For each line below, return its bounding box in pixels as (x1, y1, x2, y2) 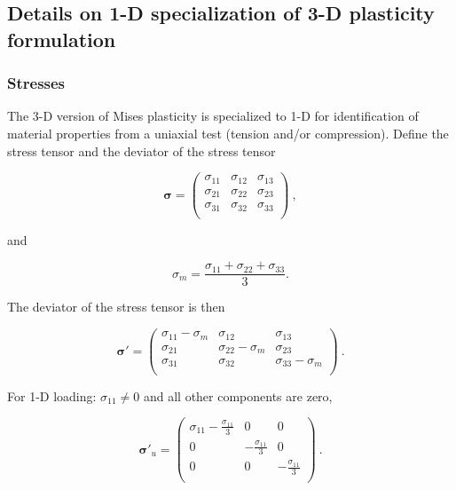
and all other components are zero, (143, 386, 333, 405)
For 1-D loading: (7, 386, 97, 405)
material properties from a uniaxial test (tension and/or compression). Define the (7, 123, 449, 142)
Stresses (7, 72, 66, 94)
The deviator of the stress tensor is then (7, 297, 225, 316)
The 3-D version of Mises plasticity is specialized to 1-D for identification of (7, 107, 419, 125)
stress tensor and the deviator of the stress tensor (7, 141, 276, 160)
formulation (7, 25, 116, 52)
